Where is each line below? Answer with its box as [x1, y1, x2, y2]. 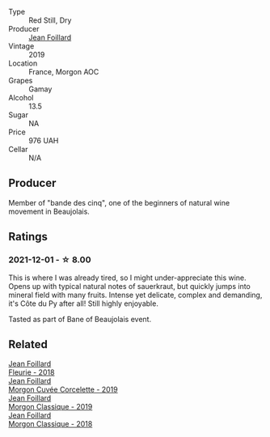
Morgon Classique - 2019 [8, 402, 93, 412]
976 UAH [28, 136, 59, 145]
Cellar [8, 145, 28, 154]
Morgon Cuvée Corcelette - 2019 [8, 384, 119, 395]
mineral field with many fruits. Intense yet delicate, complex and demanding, [8, 290, 263, 299]
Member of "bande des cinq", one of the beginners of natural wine [8, 197, 230, 207]
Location [8, 58, 38, 68]
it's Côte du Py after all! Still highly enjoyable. [8, 299, 159, 308]
